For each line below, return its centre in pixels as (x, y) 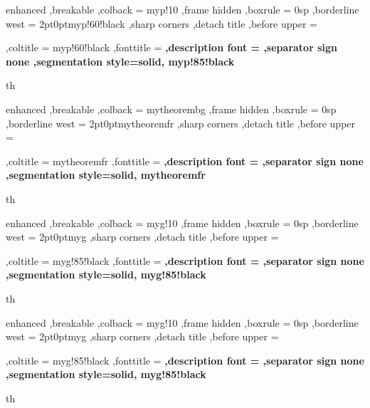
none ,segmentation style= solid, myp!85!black (120, 61)
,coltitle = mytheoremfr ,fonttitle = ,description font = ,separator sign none (185, 161)
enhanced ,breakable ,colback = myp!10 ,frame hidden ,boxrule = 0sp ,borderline (183, 9)
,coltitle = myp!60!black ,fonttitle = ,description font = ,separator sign (171, 47)
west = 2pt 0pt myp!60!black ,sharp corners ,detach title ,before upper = (162, 23)
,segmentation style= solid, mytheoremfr (106, 175)
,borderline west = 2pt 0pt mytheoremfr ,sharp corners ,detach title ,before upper (181, 123)
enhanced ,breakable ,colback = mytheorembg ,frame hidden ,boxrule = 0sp (171, 109)
